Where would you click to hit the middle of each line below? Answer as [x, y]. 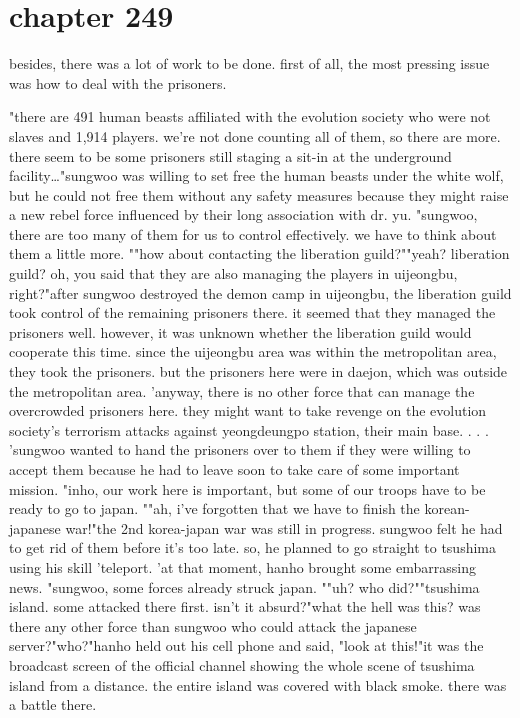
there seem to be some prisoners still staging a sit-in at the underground [230, 155]
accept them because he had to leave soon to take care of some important [234, 469]
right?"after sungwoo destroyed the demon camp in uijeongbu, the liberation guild [260, 292]
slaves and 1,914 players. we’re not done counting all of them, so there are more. [255, 135]
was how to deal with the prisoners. [118, 82]
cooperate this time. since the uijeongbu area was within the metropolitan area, [253, 351]
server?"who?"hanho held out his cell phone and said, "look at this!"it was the [246, 645]
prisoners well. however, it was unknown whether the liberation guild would [240, 331]
